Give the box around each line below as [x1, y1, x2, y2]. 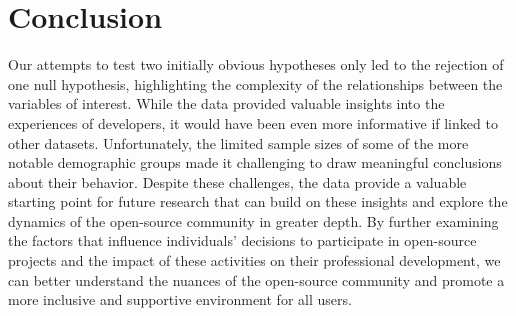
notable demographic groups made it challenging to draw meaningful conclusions [8, 152, 502, 173]
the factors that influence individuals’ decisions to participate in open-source [8, 230, 477, 251]
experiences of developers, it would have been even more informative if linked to [8, 112, 498, 133]
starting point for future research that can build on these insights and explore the [8, 191, 508, 212]
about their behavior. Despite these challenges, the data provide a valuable [8, 171, 467, 192]
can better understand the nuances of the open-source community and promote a [8, 269, 505, 290]
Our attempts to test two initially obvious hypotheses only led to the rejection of [8, 54, 504, 75]
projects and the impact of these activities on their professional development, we [8, 250, 501, 271]
